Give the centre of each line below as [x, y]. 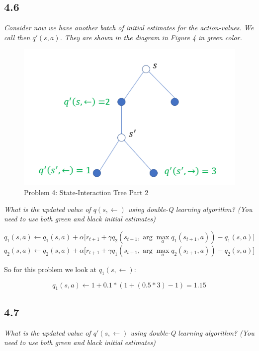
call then [17, 37]
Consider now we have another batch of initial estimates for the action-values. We [129, 28]
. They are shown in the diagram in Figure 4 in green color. [151, 37]
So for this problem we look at [50, 269]
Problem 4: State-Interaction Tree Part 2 [86, 192]
